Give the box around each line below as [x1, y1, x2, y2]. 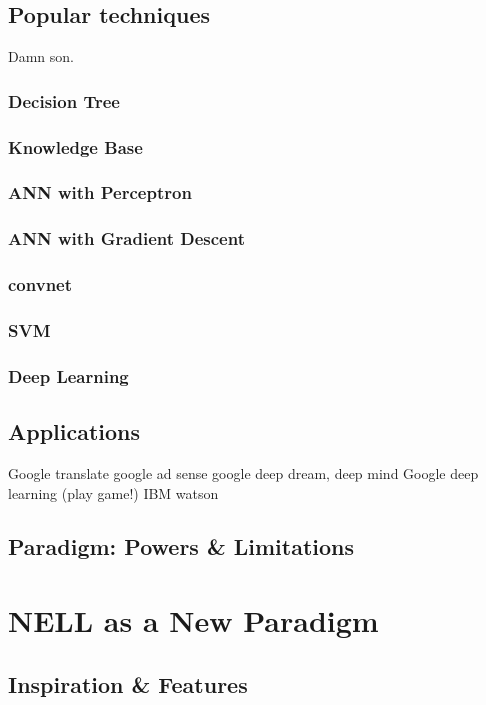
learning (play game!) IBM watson [8, 482, 219, 503]
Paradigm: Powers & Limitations [8, 531, 355, 562]
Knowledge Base [8, 134, 143, 159]
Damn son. [8, 46, 74, 67]
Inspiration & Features [8, 668, 248, 699]
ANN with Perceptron [8, 180, 192, 205]
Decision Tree [8, 88, 120, 113]
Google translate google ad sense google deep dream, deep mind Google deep [8, 462, 479, 483]
